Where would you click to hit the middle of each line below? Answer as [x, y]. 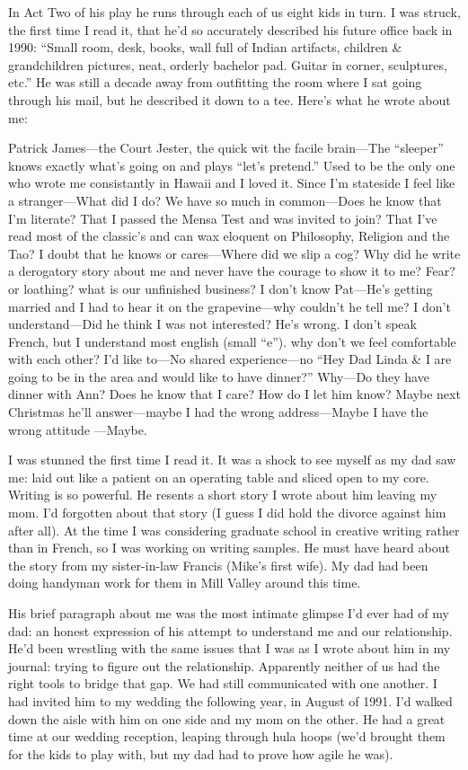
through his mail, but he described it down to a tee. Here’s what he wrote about [230, 99]
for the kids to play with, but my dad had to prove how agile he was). [201, 753]
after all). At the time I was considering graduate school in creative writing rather [234, 530]
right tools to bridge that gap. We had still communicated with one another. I [223, 683]
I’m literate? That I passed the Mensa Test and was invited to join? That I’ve [223, 218]
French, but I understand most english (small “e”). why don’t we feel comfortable [232, 341]
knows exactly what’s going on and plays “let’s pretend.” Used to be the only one [232, 165]
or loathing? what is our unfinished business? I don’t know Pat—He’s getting [221, 288]
